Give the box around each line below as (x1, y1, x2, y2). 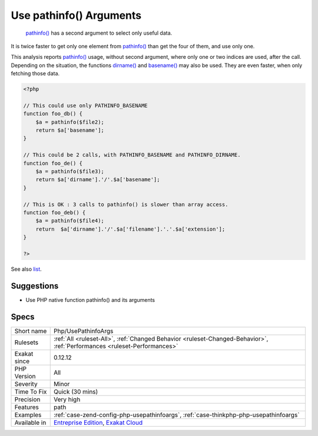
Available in (14, 418, 47, 427)
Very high (53, 395, 81, 403)
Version (14, 372, 36, 380)
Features (14, 403, 39, 411)
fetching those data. (11, 70, 60, 77)
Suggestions (11, 281, 59, 291)
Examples (14, 411, 42, 419)
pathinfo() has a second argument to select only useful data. (25, 29, 173, 36)
